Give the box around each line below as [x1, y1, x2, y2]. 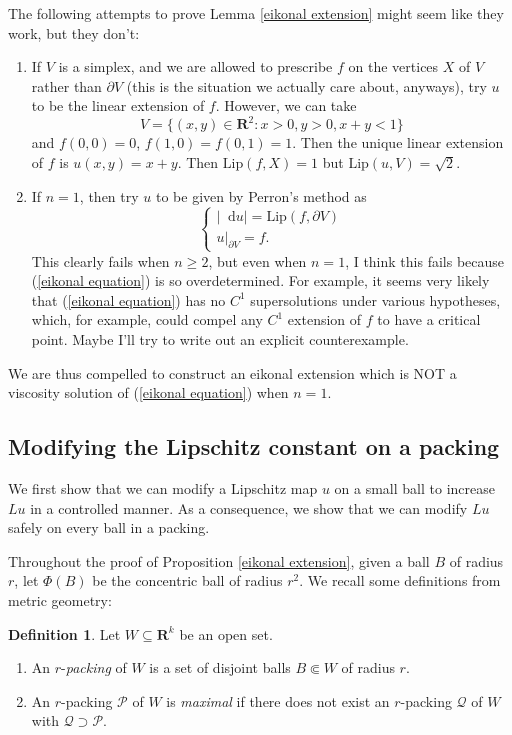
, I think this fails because [345, 250, 505, 271]
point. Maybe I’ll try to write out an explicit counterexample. [31, 329, 409, 349]
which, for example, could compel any [31, 309, 263, 330]
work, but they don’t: [8, 22, 140, 43]
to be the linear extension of [31, 95, 205, 116]
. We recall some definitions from [299, 570, 501, 591]
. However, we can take [215, 95, 357, 116]
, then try [79, 185, 139, 206]
